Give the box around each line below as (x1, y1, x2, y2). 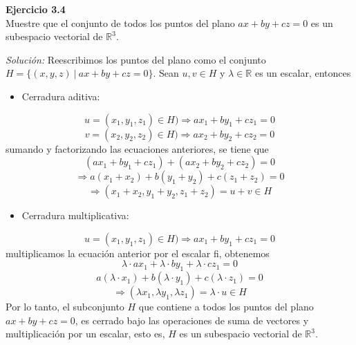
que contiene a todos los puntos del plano (138, 299, 314, 314)
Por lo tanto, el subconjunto (6, 299, 124, 314)
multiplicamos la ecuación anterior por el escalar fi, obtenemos (6, 245, 270, 260)
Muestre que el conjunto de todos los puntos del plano (6, 15, 235, 30)
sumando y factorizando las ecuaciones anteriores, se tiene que (6, 141, 269, 156)
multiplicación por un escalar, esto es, (6, 326, 165, 341)
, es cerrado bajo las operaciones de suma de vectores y (75, 313, 309, 327)
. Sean (153, 66, 179, 80)
